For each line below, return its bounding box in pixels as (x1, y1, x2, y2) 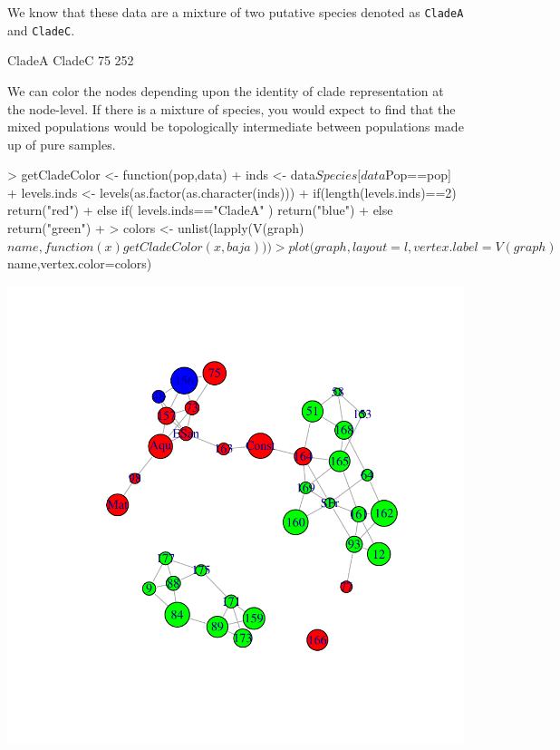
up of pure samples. (7, 134, 116, 153)
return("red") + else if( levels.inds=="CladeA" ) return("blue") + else (7, 200, 393, 219)
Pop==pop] (385, 165, 451, 184)
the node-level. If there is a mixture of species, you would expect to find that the (7, 99, 456, 118)
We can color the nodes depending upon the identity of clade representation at (7, 81, 444, 100)
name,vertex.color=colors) (7, 254, 152, 273)
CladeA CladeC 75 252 (7, 51, 134, 70)
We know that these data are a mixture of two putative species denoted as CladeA (7, 3, 464, 21)
